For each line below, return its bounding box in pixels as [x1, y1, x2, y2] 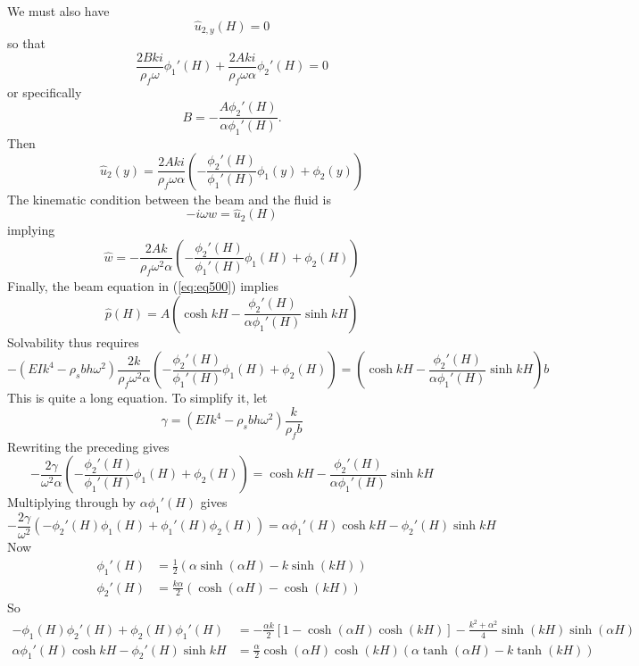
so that [7, 34, 46, 53]
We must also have [7, 2, 110, 20]
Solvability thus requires [7, 332, 139, 351]
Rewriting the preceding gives [7, 437, 170, 455]
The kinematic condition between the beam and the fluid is [7, 189, 331, 208]
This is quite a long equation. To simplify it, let [7, 388, 268, 407]
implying [7, 221, 55, 239]
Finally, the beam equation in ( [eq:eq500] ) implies [7, 276, 279, 295]
